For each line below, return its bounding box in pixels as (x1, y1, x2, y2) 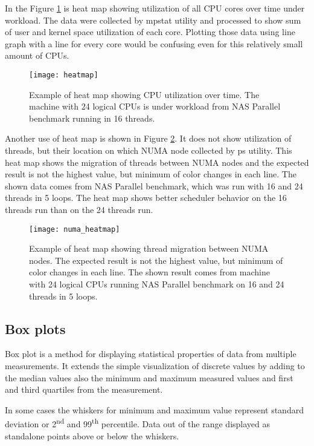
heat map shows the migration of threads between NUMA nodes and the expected (5, 156, 309, 168)
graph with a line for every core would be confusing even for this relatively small (5, 37, 303, 50)
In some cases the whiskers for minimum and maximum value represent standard (5, 403, 304, 416)
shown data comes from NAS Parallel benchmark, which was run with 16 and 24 (5, 179, 303, 192)
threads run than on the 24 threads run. (5, 203, 153, 215)
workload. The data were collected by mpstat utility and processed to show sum (5, 13, 301, 26)
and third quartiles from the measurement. (5, 383, 163, 396)
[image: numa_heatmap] (29, 225, 120, 234)
